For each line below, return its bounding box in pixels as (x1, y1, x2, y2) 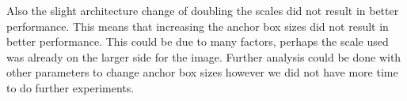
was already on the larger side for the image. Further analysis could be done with (6, 48, 401, 65)
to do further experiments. (6, 79, 135, 95)
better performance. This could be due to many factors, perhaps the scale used (6, 33, 389, 50)
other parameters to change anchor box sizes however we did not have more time (6, 64, 398, 80)
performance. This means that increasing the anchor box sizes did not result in (6, 17, 389, 34)
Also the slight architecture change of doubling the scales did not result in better (6, 2, 399, 18)
